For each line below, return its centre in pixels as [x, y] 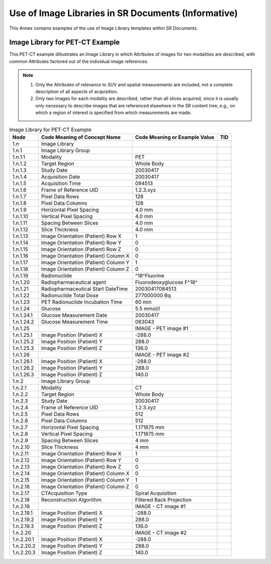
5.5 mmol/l [148, 308]
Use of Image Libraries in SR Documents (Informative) [123, 13]
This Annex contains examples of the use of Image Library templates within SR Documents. [104, 28]
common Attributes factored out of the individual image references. [79, 61]
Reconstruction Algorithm [71, 500]
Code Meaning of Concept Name [81, 137]
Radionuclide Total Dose [70, 295]
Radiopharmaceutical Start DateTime [84, 289]
